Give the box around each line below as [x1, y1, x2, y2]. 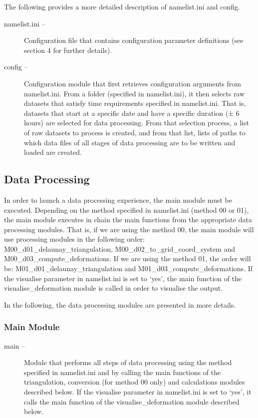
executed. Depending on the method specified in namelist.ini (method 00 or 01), [4, 204, 249, 215]
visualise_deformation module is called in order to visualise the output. [4, 283, 223, 293]
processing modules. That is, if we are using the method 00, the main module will [4, 224, 254, 234]
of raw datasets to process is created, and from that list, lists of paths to [24, 127, 246, 137]
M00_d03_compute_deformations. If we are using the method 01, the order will [4, 253, 251, 264]
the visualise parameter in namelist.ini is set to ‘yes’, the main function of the [4, 273, 242, 283]
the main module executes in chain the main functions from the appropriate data [4, 214, 252, 225]
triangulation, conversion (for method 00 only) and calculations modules [24, 377, 245, 387]
